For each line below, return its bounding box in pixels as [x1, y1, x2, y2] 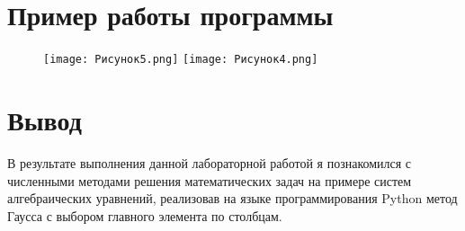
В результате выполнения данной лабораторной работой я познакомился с [7, 153, 412, 172]
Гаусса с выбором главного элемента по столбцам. [7, 206, 282, 225]
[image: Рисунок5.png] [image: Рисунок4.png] [43, 53, 318, 67]
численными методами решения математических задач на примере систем [7, 171, 412, 190]
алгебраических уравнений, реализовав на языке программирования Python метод [7, 189, 458, 208]
